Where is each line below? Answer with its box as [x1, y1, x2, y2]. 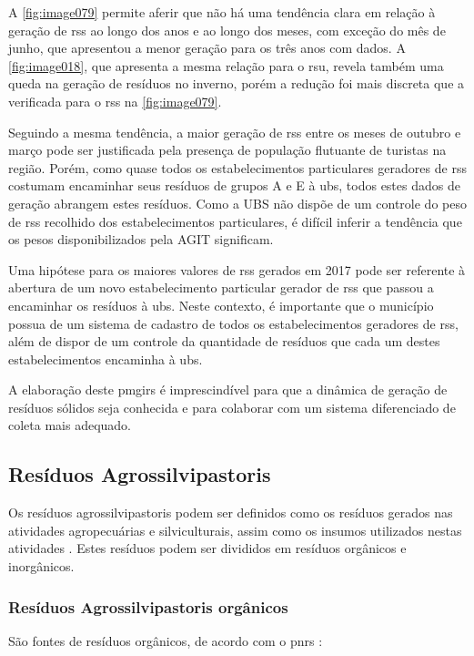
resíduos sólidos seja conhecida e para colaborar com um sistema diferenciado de [8, 397, 456, 416]
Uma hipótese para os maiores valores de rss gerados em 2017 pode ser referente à [8, 260, 466, 279]
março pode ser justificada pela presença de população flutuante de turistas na [8, 140, 447, 159]
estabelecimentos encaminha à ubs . [8, 349, 203, 368]
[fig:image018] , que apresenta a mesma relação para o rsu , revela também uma [8, 56, 444, 75]
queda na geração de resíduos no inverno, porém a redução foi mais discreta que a [8, 74, 465, 93]
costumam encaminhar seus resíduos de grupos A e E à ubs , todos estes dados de [8, 176, 460, 195]
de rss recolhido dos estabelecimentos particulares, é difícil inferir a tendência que [8, 211, 462, 231]
